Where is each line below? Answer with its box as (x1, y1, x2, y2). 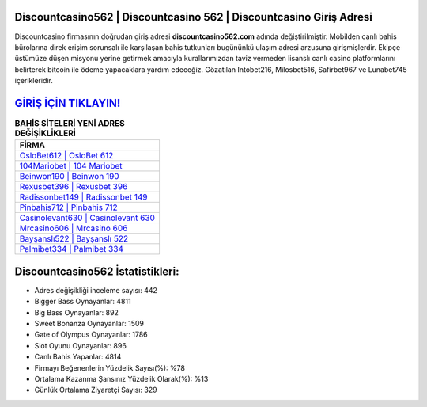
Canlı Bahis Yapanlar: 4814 (34, 352, 122, 362)
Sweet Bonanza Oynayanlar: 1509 (34, 319, 144, 329)
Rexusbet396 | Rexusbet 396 (19, 181, 128, 192)
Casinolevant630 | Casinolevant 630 (19, 212, 156, 223)
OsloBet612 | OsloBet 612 (19, 150, 114, 162)
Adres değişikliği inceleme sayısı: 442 (34, 285, 158, 295)
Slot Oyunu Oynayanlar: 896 (34, 340, 127, 350)
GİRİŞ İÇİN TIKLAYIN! (14, 96, 121, 110)
